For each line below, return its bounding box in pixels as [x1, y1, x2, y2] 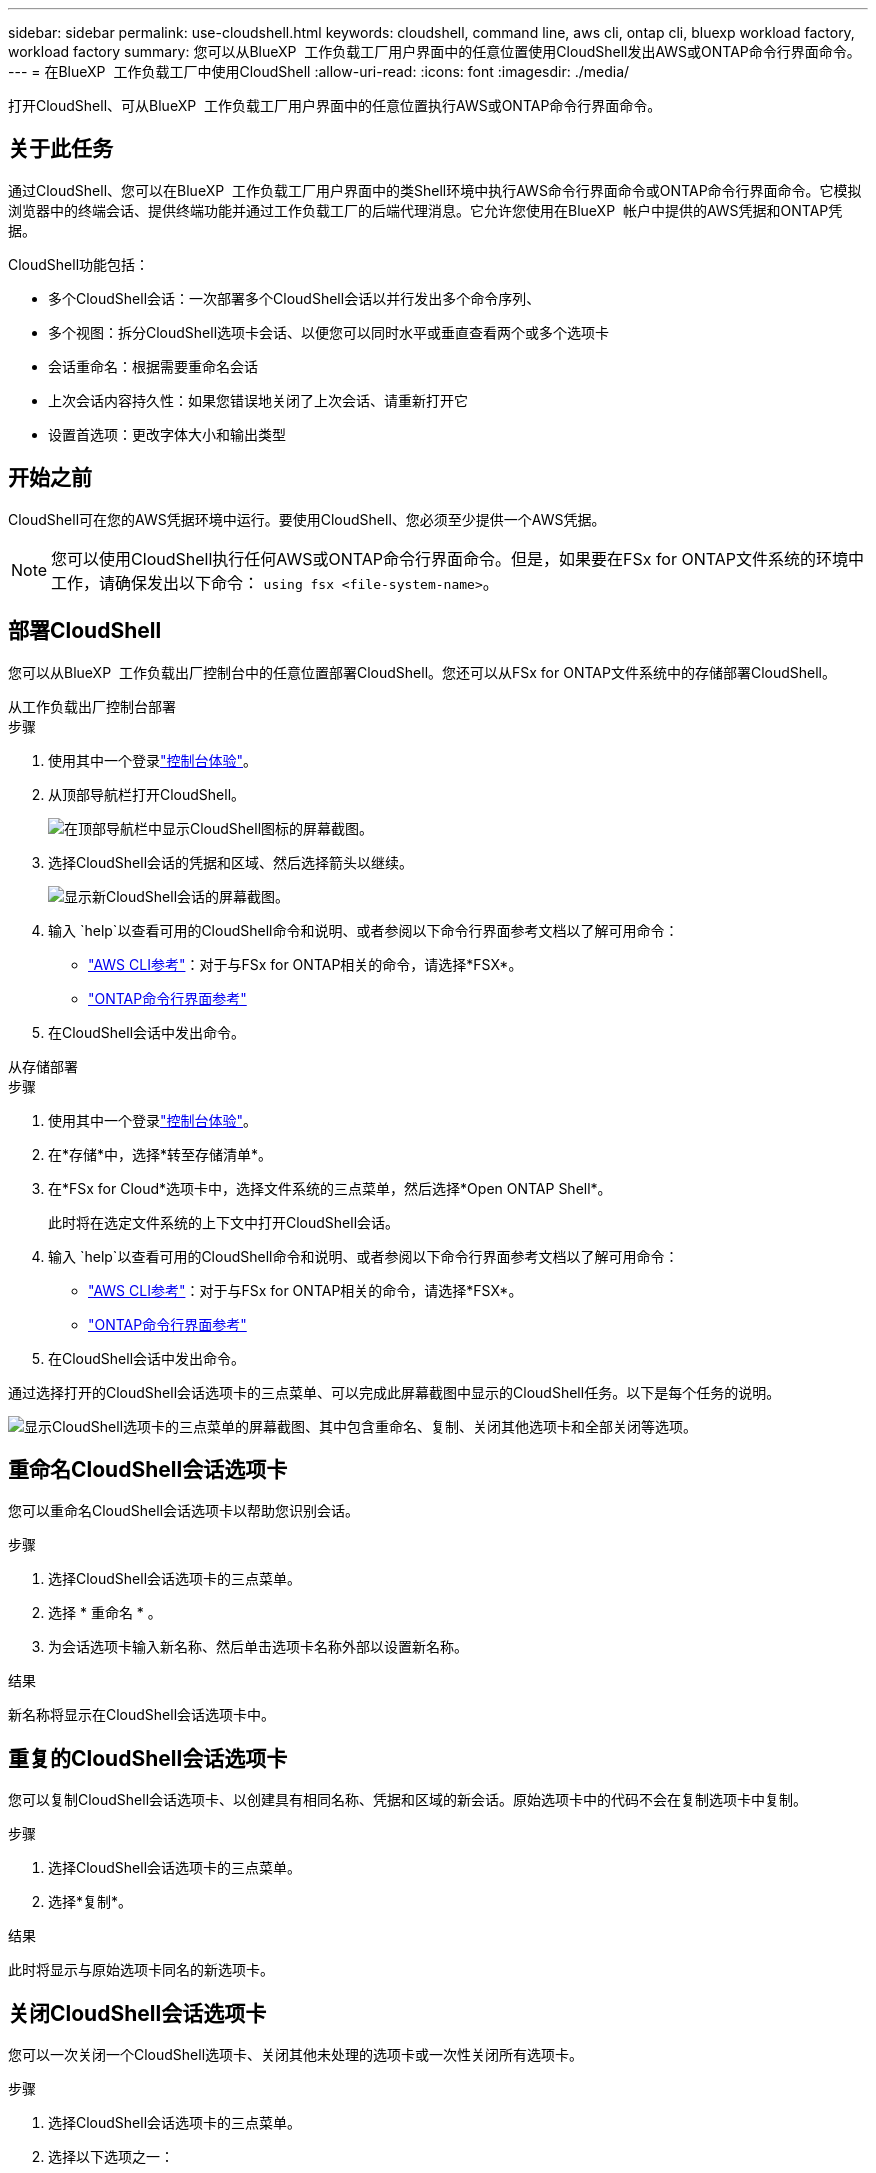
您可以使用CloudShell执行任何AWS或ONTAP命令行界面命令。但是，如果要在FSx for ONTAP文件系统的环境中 [51, 548, 864, 569]
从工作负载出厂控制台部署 [8, 697, 176, 715]
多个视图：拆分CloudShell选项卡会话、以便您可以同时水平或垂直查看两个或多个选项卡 [48, 323, 610, 341]
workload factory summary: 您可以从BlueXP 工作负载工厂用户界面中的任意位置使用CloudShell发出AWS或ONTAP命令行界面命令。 [8, 43, 861, 60]
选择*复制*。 [48, 1893, 133, 1911]
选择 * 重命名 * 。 [48, 1604, 162, 1622]
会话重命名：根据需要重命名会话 [48, 357, 258, 375]
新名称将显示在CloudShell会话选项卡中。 [8, 1706, 276, 1724]
